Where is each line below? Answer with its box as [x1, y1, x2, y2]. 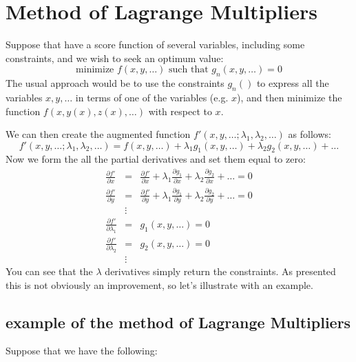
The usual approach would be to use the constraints [6, 76, 224, 90]
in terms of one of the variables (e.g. [75, 90, 229, 104]
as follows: [288, 127, 331, 141]
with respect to [148, 103, 212, 118]
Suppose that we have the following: [6, 343, 158, 358]
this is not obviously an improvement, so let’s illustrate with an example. [6, 277, 313, 292]
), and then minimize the [236, 90, 342, 104]
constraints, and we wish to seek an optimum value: [6, 50, 224, 65]
